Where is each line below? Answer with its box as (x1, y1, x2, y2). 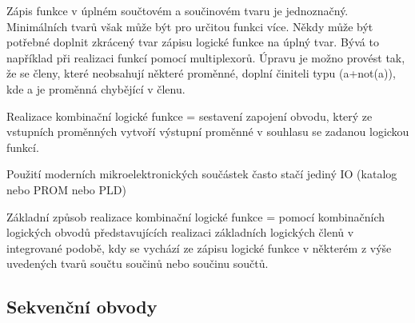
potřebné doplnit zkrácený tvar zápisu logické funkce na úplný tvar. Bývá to (6, 34, 379, 50)
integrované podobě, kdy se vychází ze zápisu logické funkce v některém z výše (6, 239, 392, 256)
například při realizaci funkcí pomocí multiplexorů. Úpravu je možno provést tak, (6, 49, 405, 66)
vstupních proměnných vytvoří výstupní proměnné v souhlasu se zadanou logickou (6, 123, 409, 140)
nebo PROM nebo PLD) (6, 181, 126, 197)
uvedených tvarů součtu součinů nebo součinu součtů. (6, 255, 269, 272)
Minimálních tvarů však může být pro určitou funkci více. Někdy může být (6, 18, 373, 34)
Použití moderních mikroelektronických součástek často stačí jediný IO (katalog (6, 165, 397, 182)
